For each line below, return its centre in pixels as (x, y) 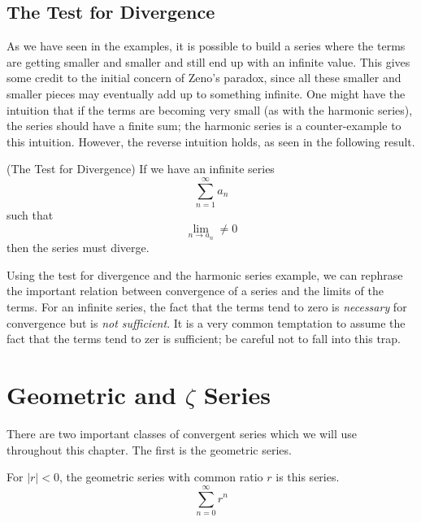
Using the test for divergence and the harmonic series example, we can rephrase (205, 274)
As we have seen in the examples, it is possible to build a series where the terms (206, 46)
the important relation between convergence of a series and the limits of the (195, 291)
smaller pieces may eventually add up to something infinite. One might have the (206, 93)
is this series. (308, 477)
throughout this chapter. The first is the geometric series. (149, 449)
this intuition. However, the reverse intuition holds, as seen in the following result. (211, 141)
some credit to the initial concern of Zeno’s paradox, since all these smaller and (204, 78)
